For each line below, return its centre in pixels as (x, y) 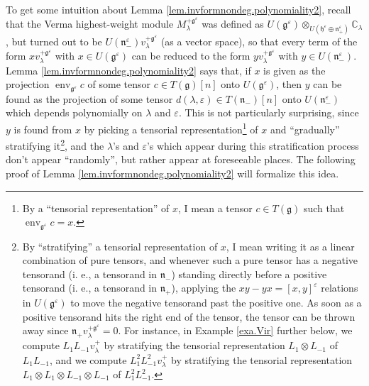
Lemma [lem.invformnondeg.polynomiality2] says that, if (128, 70)
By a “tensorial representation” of (96, 208)
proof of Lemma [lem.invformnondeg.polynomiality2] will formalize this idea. (172, 173)
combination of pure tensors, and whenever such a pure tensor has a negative (190, 260)
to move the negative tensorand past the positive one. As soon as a (216, 303)
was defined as (233, 23)
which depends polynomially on (74, 112)
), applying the (204, 288)
